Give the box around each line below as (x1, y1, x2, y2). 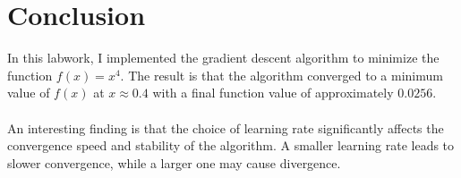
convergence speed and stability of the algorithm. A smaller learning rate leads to (7, 136, 455, 155)
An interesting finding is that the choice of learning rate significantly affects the (7, 118, 444, 137)
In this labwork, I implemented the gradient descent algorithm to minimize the (7, 48, 440, 67)
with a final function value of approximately (152, 83, 394, 102)
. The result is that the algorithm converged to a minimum (120, 65, 443, 84)
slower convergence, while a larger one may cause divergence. (7, 153, 341, 172)
